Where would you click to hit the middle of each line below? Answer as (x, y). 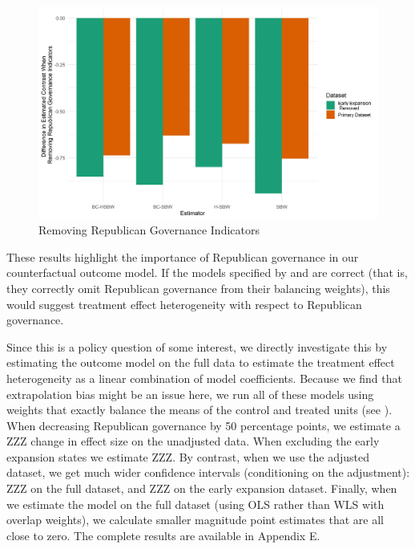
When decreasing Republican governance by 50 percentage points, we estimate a (203, 425)
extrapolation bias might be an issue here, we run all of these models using (190, 394)
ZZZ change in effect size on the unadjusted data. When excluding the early (193, 441)
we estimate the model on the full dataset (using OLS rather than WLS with (195, 504)
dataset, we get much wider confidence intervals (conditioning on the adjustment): (208, 472)
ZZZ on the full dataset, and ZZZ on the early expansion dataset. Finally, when (202, 488)
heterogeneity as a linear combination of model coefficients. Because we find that (204, 378)
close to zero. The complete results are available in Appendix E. (163, 535)
